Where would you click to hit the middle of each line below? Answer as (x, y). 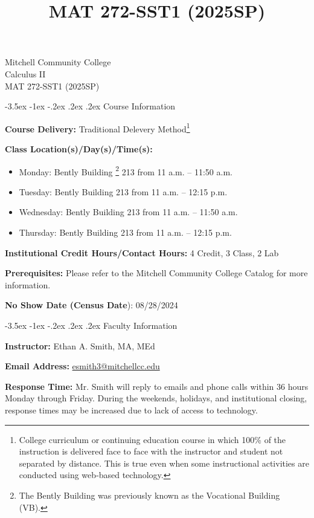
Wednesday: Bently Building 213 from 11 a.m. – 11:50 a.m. (128, 212)
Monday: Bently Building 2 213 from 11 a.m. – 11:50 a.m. (126, 170)
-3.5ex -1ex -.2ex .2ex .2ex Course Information (90, 106)
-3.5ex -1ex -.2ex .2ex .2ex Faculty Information (91, 325)
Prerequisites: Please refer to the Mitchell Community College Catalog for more (156, 273)
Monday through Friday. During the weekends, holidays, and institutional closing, (156, 398)
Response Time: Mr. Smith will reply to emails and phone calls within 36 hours (157, 386)
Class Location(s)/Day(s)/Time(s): (79, 149)
